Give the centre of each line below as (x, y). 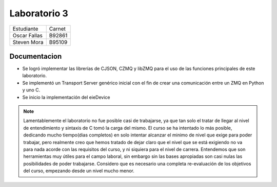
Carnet (57, 29)
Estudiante (25, 29)
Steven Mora (28, 42)
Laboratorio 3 (39, 13)
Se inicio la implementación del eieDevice (66, 97)
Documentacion (36, 56)
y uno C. (31, 90)
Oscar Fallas (28, 35)
